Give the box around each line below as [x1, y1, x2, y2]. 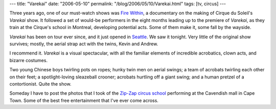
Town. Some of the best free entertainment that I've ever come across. [9, 97, 158, 103]
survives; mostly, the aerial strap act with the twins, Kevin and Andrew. [9, 41, 158, 47]
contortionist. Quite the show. [9, 80, 72, 87]
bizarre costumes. [9, 57, 48, 63]
